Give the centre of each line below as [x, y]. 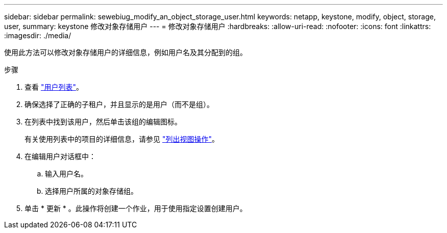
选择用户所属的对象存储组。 [91, 191]
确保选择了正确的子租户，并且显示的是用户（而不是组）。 [119, 104]
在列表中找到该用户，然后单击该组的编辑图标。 [103, 122]
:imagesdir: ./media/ [38, 35]
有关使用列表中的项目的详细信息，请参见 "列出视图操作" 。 [122, 139]
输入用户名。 [66, 174]
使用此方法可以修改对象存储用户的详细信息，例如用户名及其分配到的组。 [126, 52]
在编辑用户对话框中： [60, 156]
